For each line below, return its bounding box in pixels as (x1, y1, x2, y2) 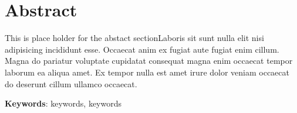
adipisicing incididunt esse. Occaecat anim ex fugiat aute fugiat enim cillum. (5, 43, 279, 55)
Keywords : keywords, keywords (5, 97, 122, 109)
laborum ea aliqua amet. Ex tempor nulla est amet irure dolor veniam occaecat (5, 66, 290, 78)
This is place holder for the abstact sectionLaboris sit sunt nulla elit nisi (5, 32, 264, 44)
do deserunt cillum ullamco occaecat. (5, 77, 137, 90)
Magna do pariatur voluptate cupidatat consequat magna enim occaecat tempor (5, 54, 293, 67)
